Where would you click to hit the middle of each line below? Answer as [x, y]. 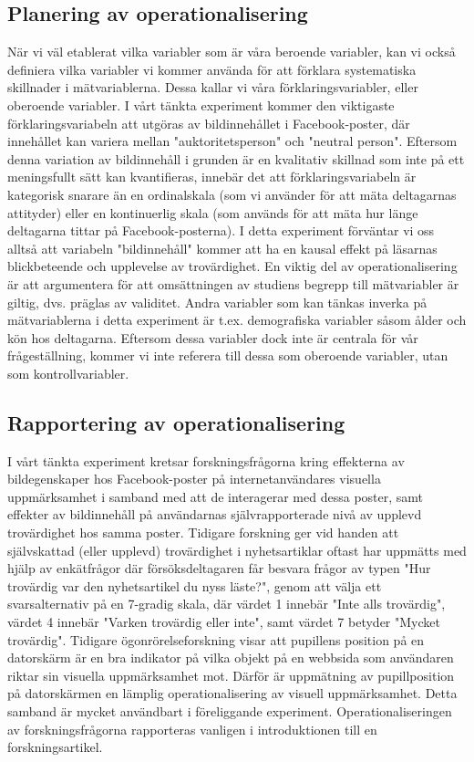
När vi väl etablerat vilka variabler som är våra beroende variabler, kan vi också [232, 52]
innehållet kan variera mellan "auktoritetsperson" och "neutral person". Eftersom [232, 141]
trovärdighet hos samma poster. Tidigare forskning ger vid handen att [203, 532]
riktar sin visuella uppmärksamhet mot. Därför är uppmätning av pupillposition [231, 675]
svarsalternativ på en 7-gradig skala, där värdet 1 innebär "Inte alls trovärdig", [227, 604]
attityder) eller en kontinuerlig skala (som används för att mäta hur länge [213, 212]
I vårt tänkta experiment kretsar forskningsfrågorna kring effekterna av [206, 460]
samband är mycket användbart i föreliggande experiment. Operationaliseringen [230, 711]
